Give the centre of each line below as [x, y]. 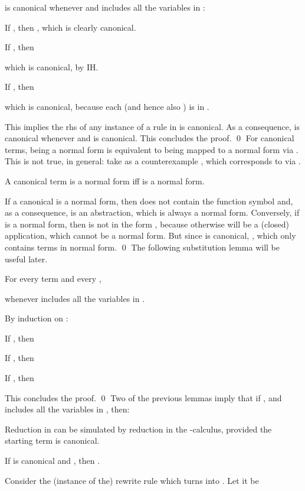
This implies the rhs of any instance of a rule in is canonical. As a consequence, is [152, 126]
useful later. [26, 258]
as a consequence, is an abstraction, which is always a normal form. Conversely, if [152, 212]
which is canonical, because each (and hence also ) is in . [107, 106]
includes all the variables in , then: [67, 409]
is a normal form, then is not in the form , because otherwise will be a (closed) [147, 224]
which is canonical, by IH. [52, 66]
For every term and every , [53, 279]
